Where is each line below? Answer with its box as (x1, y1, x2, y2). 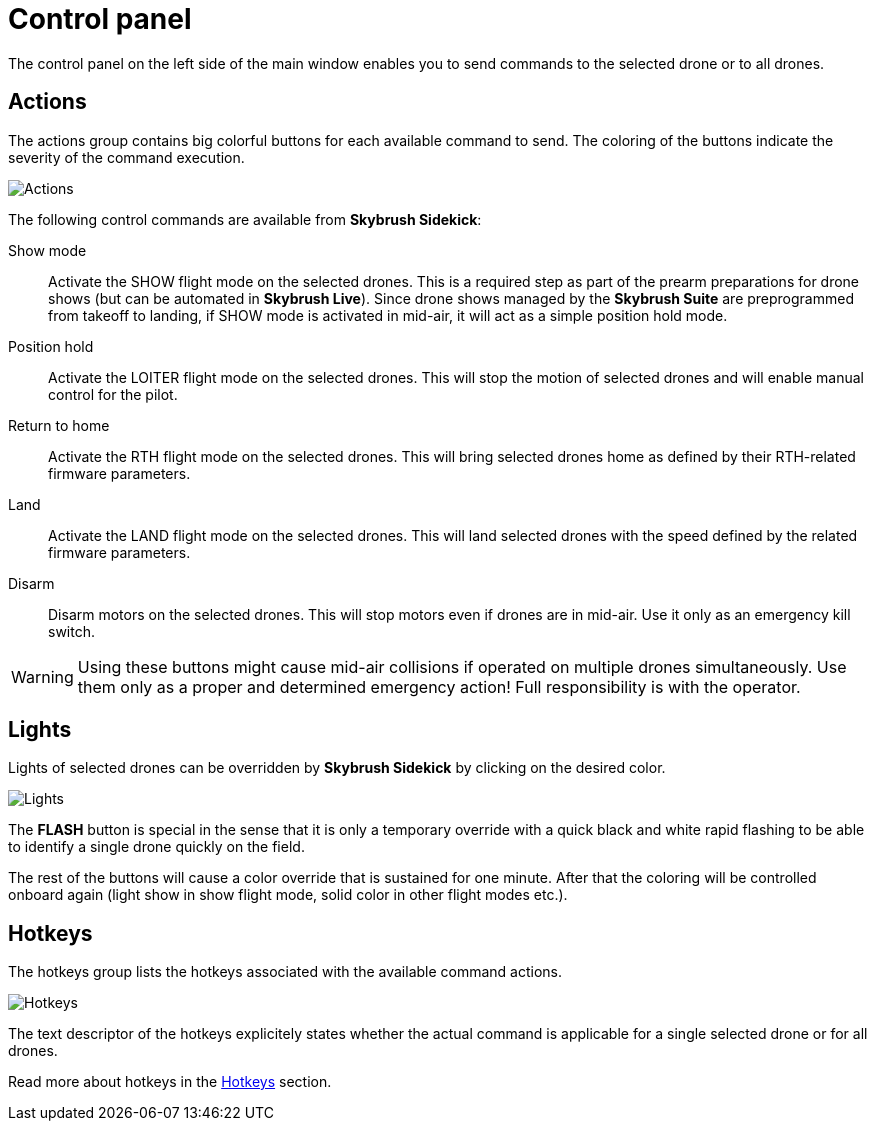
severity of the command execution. (8, 148, 245, 166)
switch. (48, 622, 95, 640)
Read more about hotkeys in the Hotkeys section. (8, 1073, 332, 1091)
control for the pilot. (48, 385, 178, 403)
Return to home (8, 416, 110, 434)
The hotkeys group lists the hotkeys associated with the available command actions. (8, 963, 563, 981)
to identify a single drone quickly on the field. (8, 838, 305, 856)
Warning (11, 666, 74, 687)
